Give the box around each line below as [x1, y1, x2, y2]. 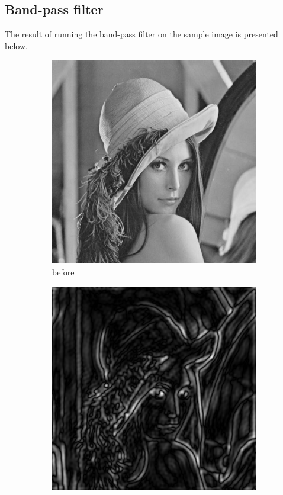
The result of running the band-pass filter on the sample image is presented [5, 28, 278, 40]
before [52, 265, 75, 278]
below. [5, 39, 28, 52]
